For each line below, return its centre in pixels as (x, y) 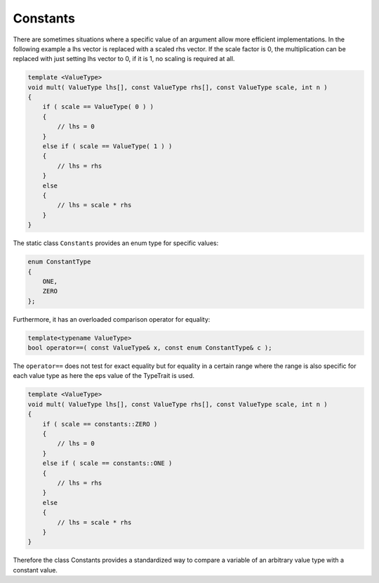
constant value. (35, 570)
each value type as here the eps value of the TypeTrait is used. (104, 376)
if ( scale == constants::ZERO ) (100, 424)
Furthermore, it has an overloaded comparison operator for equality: (112, 319)
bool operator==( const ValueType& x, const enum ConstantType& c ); (150, 348)
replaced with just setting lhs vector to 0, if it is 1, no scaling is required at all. (124, 59)
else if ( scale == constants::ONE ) (107, 463)
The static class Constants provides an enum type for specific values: (116, 243)
